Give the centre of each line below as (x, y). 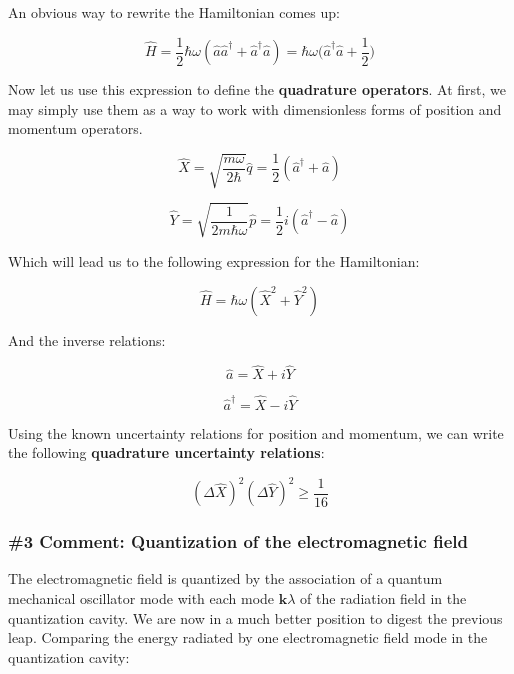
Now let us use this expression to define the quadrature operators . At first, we (257, 89)
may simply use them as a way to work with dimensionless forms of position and (255, 108)
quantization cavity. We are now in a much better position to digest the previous (255, 617)
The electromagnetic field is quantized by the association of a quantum (225, 578)
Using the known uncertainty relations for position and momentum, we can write (256, 432)
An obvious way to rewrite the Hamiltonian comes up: (174, 12)
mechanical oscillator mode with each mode (141, 598)
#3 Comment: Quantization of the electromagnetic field (238, 541)
